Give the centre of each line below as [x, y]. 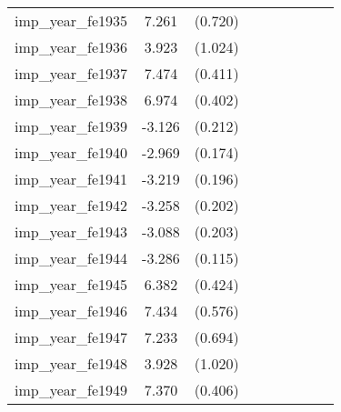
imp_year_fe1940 [71, 152]
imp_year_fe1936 [71, 47]
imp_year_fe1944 [71, 258]
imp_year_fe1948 [71, 363]
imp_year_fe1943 [71, 231]
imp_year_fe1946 [71, 311]
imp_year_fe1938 [71, 100]
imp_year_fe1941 [71, 179]
